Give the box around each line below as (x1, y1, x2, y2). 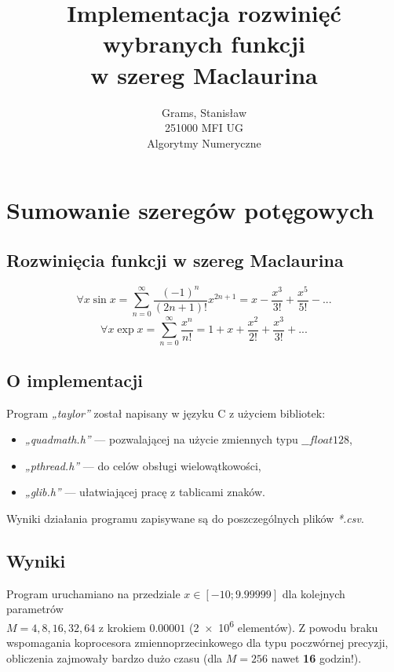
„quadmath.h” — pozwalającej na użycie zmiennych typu (24, 431, 298, 447)
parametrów (6, 601, 64, 617)
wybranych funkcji (103, 27, 305, 60)
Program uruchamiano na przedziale (6, 585, 181, 601)
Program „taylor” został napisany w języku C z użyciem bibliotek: (6, 404, 326, 421)
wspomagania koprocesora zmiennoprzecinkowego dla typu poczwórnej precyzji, (6, 634, 389, 651)
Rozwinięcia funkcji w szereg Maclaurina (6, 247, 344, 272)
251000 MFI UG (165, 119, 243, 136)
